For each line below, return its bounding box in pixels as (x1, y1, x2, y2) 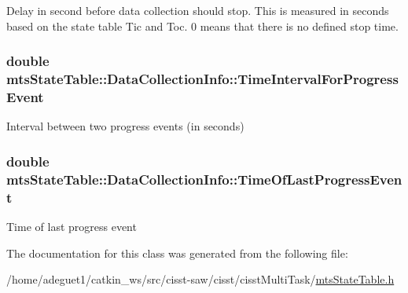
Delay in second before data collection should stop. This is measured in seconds (6, 2, 389, 18)
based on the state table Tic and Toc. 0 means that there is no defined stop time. (6, 17, 399, 34)
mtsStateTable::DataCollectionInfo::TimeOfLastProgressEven (6, 169, 402, 189)
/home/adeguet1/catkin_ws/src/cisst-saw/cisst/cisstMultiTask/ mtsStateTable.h (6, 271, 395, 288)
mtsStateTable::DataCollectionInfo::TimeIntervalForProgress (6, 69, 399, 89)
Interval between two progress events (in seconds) (6, 118, 244, 134)
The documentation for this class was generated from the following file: (6, 244, 348, 261)
